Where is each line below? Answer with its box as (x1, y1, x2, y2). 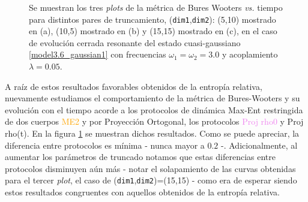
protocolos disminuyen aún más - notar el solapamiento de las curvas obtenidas (5, 162, 296, 174)
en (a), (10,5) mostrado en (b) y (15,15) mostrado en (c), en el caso (29, 25, 277, 37)
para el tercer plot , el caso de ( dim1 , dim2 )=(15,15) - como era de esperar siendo (5, 174, 297, 186)
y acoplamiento (222, 48, 278, 61)
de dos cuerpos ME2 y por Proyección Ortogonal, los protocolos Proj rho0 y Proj (5, 115, 304, 128)
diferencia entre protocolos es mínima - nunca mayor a (5, 138, 205, 151)
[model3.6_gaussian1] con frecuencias (29, 48, 166, 61)
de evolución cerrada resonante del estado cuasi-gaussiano (29, 36, 241, 49)
